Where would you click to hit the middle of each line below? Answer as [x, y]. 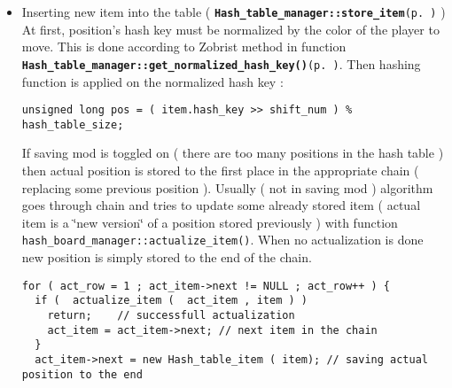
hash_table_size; [73, 124]
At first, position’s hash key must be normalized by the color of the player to [230, 29]
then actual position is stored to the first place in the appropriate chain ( [220, 170]
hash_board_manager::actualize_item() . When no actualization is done [222, 240]
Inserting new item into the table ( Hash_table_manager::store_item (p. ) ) [234, 12]
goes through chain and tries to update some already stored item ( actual [221, 205]
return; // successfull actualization [171, 315]
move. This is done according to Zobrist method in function [184, 47]
